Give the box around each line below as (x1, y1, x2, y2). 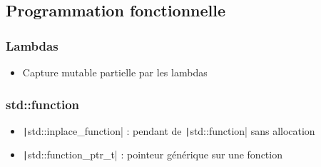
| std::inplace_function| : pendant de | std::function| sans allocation (22, 123, 315, 138)
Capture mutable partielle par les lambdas (22, 65, 208, 79)
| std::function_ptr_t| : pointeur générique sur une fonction (22, 147, 282, 162)
